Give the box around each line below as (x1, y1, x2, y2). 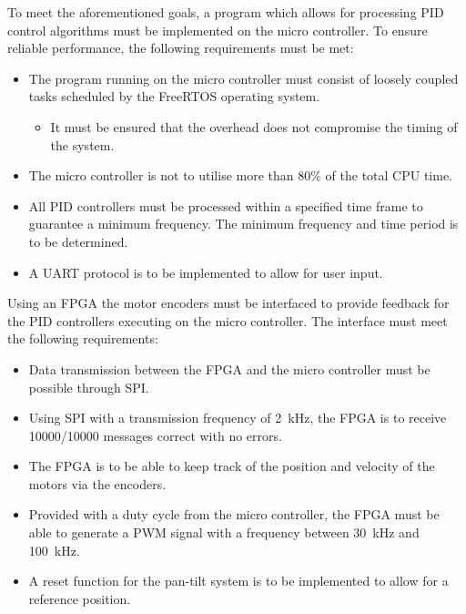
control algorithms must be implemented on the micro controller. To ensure (7, 20, 428, 39)
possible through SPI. (28, 377, 149, 396)
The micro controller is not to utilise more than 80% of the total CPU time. (28, 166, 452, 185)
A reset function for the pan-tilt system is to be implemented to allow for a (28, 571, 449, 590)
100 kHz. (28, 540, 80, 559)
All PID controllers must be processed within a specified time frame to (28, 196, 423, 215)
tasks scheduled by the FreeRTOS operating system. (28, 87, 320, 106)
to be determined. (28, 231, 128, 251)
